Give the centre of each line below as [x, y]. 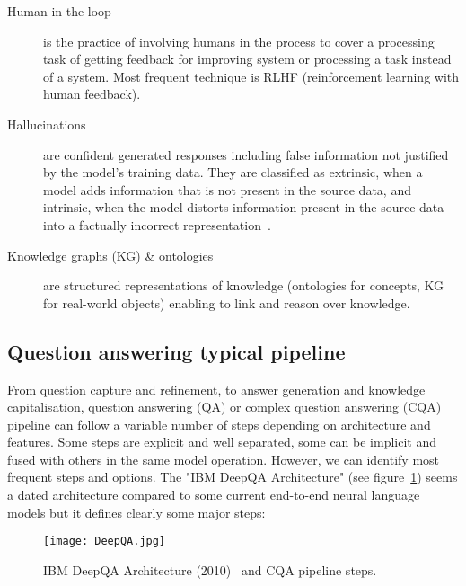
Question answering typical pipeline [176, 351]
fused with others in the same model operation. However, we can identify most [224, 459]
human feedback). [92, 94]
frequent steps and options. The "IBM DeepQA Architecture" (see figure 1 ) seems [233, 477]
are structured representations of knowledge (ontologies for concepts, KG [243, 285]
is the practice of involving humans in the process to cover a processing [239, 41]
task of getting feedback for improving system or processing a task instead [247, 59]
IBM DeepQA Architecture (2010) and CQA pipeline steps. [210, 569]
